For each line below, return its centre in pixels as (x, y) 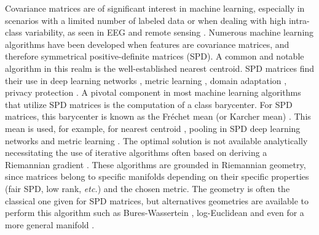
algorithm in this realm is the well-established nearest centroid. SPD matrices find (160, 68)
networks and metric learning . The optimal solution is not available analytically (156, 140)
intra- (299, 20)
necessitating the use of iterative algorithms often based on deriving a (136, 152)
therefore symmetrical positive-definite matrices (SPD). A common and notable (155, 56)
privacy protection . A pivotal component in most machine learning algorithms (153, 92)
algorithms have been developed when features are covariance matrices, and (147, 44)
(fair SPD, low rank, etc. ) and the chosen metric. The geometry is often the (148, 188)
